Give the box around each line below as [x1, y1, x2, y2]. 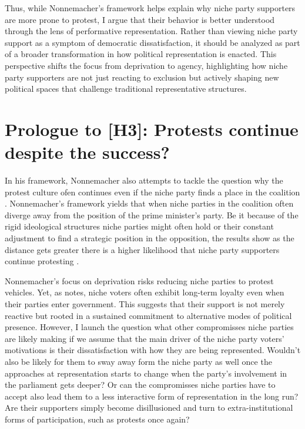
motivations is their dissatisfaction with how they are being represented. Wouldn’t [5, 344, 301, 356]
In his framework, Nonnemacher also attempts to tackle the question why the [5, 174, 283, 187]
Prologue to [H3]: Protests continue [5, 117, 299, 141]
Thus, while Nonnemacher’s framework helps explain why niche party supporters [5, 2, 296, 14]
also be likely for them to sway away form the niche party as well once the [5, 355, 272, 367]
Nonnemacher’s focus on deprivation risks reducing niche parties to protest [5, 274, 274, 287]
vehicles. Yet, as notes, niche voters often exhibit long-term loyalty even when [5, 286, 284, 298]
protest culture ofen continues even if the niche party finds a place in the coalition [5, 185, 300, 198]
